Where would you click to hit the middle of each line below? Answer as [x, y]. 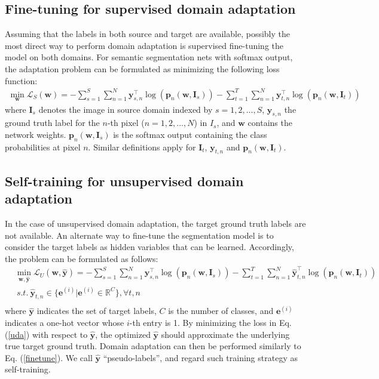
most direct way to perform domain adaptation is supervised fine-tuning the [144, 45]
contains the [270, 123]
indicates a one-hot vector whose [65, 322]
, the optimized [123, 334]
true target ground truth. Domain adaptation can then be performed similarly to [153, 346]
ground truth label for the [52, 123]
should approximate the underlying [225, 334]
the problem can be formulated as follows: [82, 258]
